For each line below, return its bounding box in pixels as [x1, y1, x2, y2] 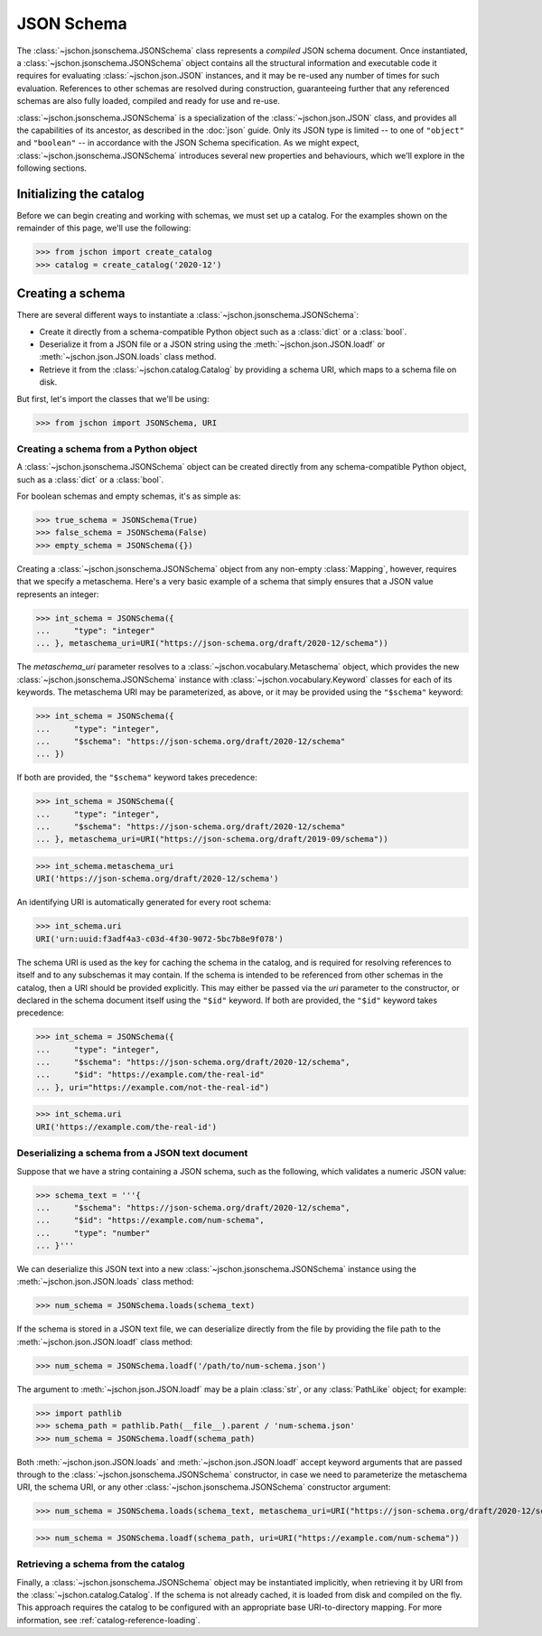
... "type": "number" [35, 1228, 151, 1238]
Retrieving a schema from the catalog [16, 1558, 185, 1571]
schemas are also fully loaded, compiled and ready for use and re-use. [16, 96, 280, 107]
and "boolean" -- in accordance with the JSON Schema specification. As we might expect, [16, 137, 360, 148]
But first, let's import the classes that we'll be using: [16, 393, 210, 404]
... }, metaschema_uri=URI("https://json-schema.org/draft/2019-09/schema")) [35, 834, 388, 845]
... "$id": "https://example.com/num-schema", [35, 1215, 266, 1226]
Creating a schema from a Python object [16, 443, 198, 455]
